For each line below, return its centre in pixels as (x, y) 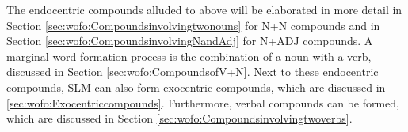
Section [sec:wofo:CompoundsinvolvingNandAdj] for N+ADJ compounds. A (190, 41)
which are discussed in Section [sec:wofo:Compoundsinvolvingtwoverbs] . (179, 118)
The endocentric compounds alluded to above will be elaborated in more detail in (204, 9)
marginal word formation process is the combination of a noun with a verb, (189, 56)
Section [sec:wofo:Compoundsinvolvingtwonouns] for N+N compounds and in (193, 25)
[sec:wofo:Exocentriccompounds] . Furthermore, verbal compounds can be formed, (203, 102)
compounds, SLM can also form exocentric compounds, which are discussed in (196, 87)
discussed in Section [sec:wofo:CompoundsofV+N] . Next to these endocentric (193, 72)
